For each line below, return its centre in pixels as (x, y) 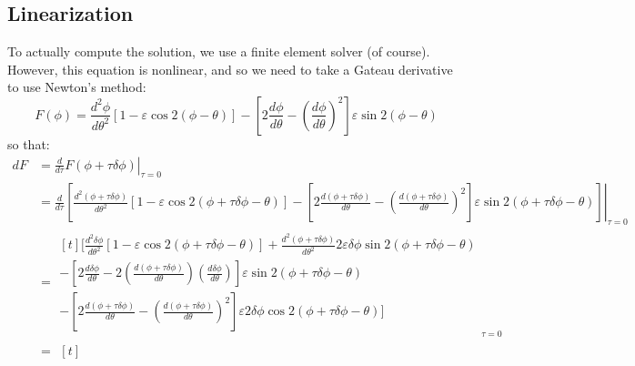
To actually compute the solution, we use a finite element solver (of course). (219, 51)
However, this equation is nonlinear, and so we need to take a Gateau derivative (230, 69)
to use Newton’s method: (77, 87)
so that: (29, 143)
